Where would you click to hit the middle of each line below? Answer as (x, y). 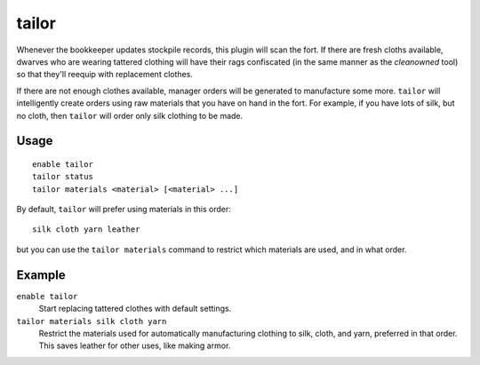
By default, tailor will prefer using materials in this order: (124, 210)
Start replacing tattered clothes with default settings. (135, 309)
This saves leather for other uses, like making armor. (135, 345)
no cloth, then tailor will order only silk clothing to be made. (130, 115)
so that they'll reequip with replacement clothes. (104, 75)
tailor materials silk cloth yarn (92, 321)
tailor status (63, 177)
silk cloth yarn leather (86, 230)
